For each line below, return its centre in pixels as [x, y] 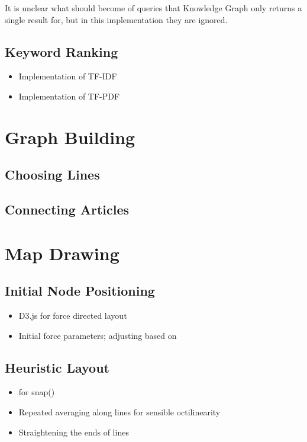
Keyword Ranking [62, 51]
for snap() [37, 392]
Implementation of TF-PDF [69, 96]
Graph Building [70, 137]
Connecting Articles [67, 209]
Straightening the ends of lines [74, 432]
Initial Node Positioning [80, 291]
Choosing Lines [52, 174]
